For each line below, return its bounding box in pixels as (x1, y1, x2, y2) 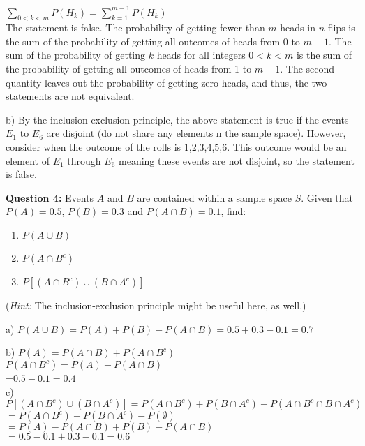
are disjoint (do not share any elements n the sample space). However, (46, 126, 346, 140)
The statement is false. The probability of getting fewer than (6, 20, 265, 35)
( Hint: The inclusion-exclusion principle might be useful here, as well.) (6, 298, 306, 313)
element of (6, 153, 50, 168)
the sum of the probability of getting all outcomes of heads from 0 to (6, 34, 300, 48)
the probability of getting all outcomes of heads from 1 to (6, 61, 252, 76)
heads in (280, 20, 315, 35)
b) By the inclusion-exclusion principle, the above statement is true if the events (6, 112, 349, 126)
